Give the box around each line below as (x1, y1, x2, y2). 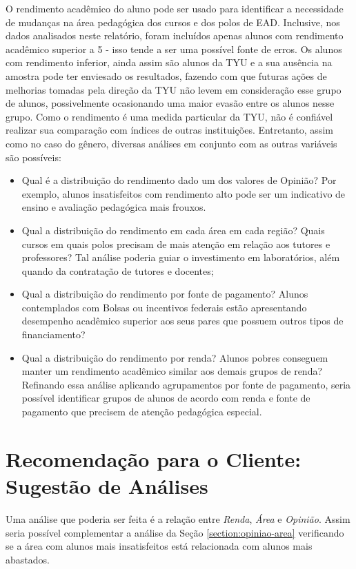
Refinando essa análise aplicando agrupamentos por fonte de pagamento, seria (21, 377, 351, 391)
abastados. (6, 552, 50, 566)
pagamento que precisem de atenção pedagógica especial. (21, 404, 262, 419)
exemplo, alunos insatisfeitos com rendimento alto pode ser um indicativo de (21, 186, 346, 200)
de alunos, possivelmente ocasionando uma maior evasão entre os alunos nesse (6, 96, 335, 110)
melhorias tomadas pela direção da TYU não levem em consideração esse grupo (6, 82, 342, 96)
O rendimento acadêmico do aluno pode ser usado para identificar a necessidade (6, 1, 344, 15)
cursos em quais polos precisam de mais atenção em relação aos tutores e (21, 236, 330, 251)
